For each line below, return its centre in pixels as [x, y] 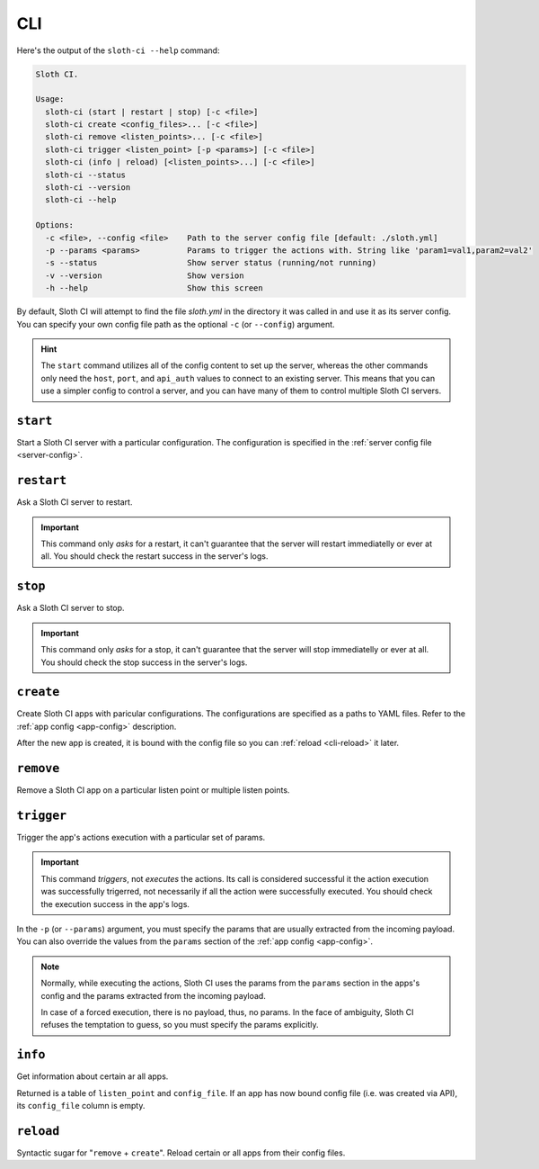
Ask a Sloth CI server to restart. [75, 502]
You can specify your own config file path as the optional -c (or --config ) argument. [176, 324]
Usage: [50, 99]
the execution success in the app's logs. [115, 904]
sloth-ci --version [88, 188]
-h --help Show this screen [155, 288]
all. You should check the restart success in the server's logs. [155, 556]
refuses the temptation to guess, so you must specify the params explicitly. [180, 1025]
